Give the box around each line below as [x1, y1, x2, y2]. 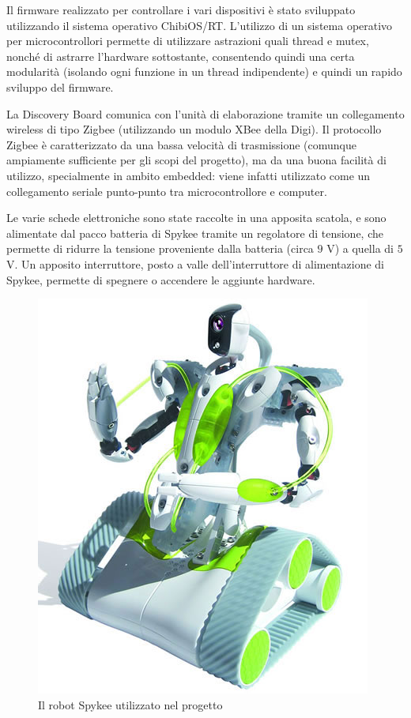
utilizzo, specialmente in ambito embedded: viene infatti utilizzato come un [6, 167, 371, 183]
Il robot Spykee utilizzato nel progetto [38, 696, 223, 712]
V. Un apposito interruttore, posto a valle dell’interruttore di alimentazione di [6, 255, 384, 272]
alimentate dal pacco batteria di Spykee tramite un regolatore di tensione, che [6, 224, 383, 241]
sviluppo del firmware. [6, 78, 114, 95]
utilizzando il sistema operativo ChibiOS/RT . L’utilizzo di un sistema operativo [6, 17, 393, 33]
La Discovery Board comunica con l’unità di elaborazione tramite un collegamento [6, 105, 405, 122]
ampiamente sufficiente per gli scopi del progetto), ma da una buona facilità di [6, 152, 386, 168]
